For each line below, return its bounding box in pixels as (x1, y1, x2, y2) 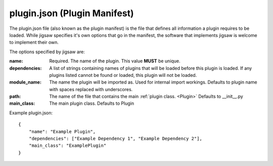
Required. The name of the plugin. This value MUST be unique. (49, 58, 180, 64)
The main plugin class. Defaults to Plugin (49, 100, 134, 106)
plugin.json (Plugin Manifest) (9, 8, 134, 19)
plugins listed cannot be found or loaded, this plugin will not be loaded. (49, 72, 197, 78)
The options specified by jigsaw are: (9, 49, 85, 55)
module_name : (9, 79, 41, 86)
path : (9, 94, 21, 100)
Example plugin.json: (9, 109, 53, 116)
